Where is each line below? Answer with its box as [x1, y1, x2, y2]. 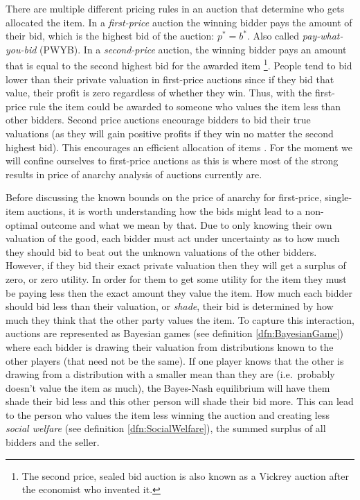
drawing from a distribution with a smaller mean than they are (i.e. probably [6, 367, 335, 381]
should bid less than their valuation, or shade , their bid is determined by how [6, 299, 334, 313]
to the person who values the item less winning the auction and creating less [6, 407, 330, 422]
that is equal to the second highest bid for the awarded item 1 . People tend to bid [6, 56, 352, 73]
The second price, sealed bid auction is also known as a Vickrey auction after [21, 468, 349, 483]
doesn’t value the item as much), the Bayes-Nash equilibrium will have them [6, 380, 330, 395]
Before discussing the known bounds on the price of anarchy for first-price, [6, 190, 322, 205]
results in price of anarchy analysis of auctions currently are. [6, 166, 262, 181]
